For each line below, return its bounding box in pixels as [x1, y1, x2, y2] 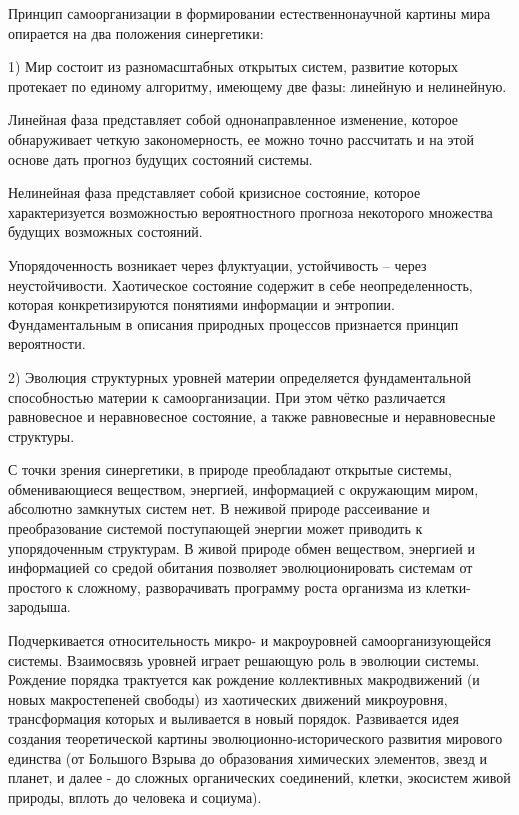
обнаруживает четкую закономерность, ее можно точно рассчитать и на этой [8, 128, 474, 149]
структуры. [8, 425, 75, 446]
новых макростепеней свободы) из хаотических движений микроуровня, [8, 688, 448, 709]
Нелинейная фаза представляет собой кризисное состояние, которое [8, 182, 421, 203]
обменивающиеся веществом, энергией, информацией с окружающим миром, [8, 478, 479, 499]
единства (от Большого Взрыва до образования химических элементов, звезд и [8, 747, 487, 768]
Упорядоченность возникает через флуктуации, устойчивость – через [8, 254, 427, 275]
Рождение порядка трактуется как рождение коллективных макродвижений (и [8, 669, 480, 690]
